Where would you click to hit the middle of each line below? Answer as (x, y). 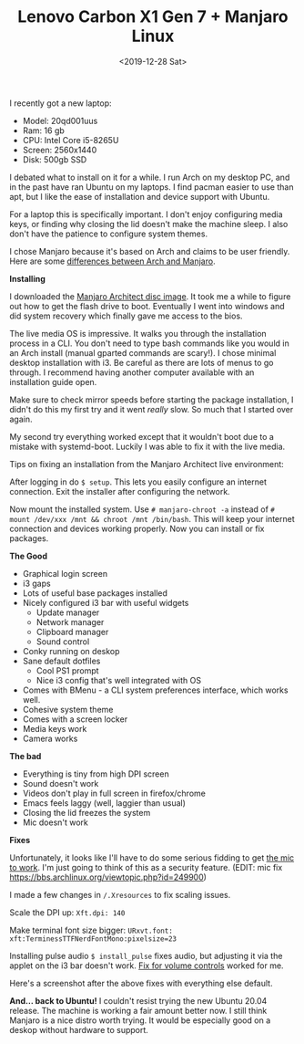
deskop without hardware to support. (79, 1029)
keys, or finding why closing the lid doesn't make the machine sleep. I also (149, 224)
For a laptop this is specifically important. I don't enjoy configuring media (147, 214)
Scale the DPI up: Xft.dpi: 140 (67, 912)
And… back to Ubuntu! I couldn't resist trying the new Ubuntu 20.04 (138, 1000)
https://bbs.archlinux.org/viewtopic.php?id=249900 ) (108, 877)
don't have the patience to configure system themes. (108, 234)
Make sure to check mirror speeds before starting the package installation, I (152, 400)
